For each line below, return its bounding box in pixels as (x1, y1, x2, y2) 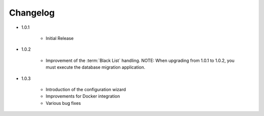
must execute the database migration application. (45, 64, 145, 70)
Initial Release (45, 35, 74, 41)
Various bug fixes (45, 100, 81, 106)
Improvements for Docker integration (45, 93, 120, 99)
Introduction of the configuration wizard (45, 86, 126, 92)
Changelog (9, 7, 55, 18)
